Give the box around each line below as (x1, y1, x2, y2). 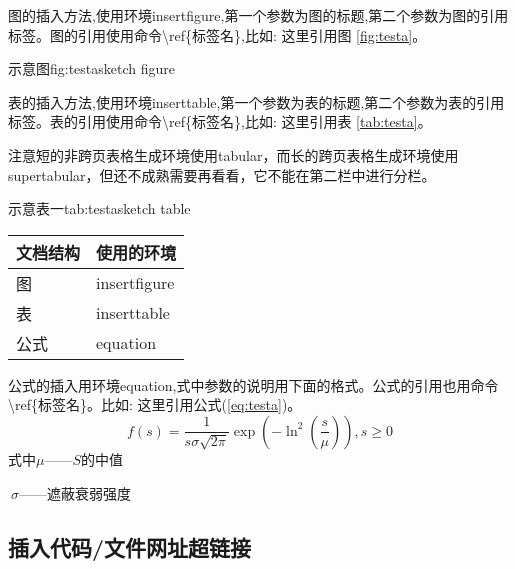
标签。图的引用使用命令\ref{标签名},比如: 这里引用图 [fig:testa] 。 (8, 24, 427, 45)
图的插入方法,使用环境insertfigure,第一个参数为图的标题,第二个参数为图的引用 (8, 5, 509, 25)
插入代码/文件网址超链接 (8, 531, 252, 562)
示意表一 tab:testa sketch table (8, 198, 191, 219)
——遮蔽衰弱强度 (19, 482, 132, 503)
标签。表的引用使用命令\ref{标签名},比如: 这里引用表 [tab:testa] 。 (8, 111, 432, 132)
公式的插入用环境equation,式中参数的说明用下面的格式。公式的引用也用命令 (8, 374, 499, 395)
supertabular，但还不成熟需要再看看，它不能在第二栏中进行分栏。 (8, 164, 436, 185)
